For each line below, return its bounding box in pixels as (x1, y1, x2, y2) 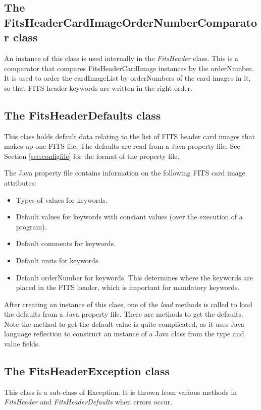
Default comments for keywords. (16, 238, 116, 249)
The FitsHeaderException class (4, 363, 170, 379)
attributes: (4, 177, 36, 188)
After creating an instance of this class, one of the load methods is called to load (4, 299, 252, 309)
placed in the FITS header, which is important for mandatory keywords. (16, 282, 240, 292)
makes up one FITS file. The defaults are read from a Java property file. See (4, 141, 240, 151)
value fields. (4, 338, 40, 349)
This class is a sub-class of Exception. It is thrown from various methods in (4, 386, 237, 397)
